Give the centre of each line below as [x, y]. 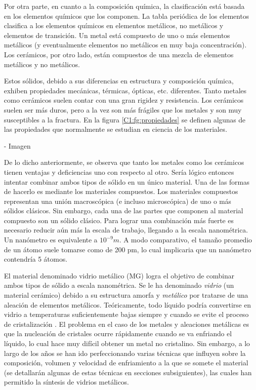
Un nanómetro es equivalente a [51, 240]
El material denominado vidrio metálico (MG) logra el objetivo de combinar [119, 275]
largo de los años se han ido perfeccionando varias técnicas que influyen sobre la [125, 353]
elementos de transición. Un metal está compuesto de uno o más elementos [117, 35]
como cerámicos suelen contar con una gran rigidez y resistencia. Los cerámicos [124, 100]
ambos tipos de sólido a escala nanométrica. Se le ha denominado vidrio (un [119, 285]
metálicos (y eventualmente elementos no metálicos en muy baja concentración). [125, 45]
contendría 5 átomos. [36, 259]
